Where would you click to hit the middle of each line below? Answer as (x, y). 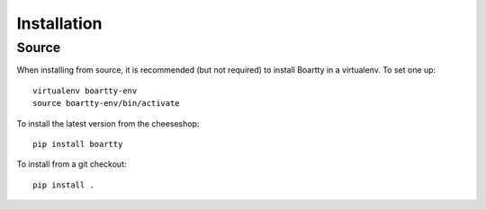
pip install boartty (78, 144)
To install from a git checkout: (72, 164)
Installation (59, 23)
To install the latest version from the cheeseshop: (108, 123)
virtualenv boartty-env (85, 91)
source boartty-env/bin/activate (106, 104)
